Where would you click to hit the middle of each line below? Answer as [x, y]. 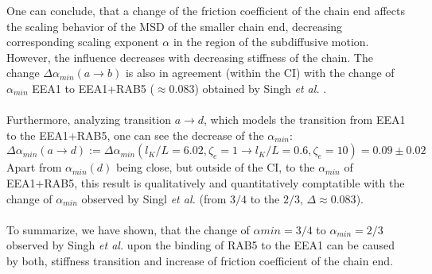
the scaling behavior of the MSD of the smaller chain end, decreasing [175, 26]
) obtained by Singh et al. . [261, 88]
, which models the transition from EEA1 [305, 120]
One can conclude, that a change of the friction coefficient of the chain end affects [206, 10]
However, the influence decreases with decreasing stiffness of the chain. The [190, 57]
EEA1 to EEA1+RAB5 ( [93, 88]
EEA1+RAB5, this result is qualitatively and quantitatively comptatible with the [206, 182]
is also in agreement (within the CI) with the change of [260, 73]
